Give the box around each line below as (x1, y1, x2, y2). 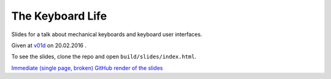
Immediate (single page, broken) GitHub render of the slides (11, 64, 163, 72)
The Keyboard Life (11, 9, 107, 23)
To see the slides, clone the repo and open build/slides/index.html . (11, 53, 197, 61)
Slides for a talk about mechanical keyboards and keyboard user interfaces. (11, 31, 202, 38)
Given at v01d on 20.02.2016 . (11, 42, 87, 49)
